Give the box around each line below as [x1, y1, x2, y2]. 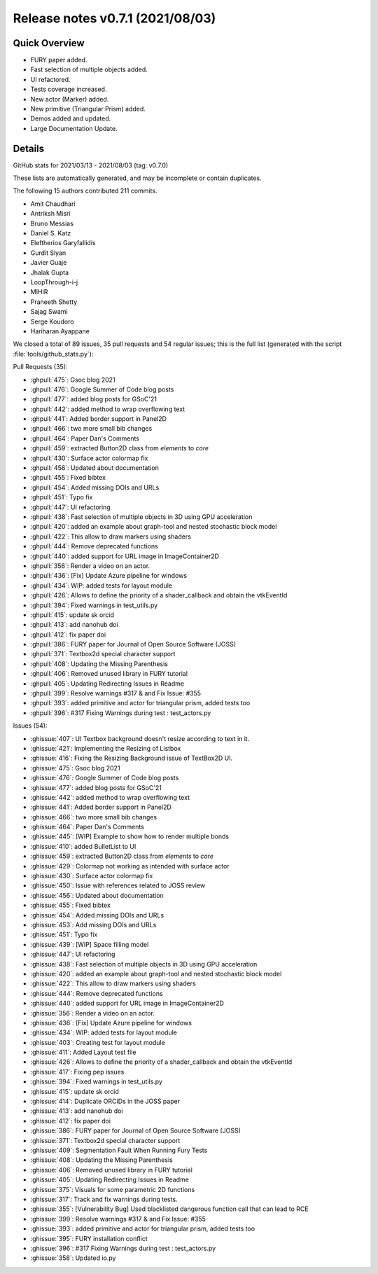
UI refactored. [30, 75, 71, 83]
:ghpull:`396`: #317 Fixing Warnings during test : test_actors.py [30, 708, 211, 717]
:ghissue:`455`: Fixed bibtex [30, 901, 111, 910]
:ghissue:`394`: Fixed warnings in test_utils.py [30, 1077, 163, 1086]
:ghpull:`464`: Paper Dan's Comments [30, 434, 140, 443]
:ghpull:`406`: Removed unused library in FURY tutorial [30, 670, 188, 678]
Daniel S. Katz [30, 229, 71, 237]
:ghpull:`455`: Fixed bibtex [30, 473, 106, 482]
